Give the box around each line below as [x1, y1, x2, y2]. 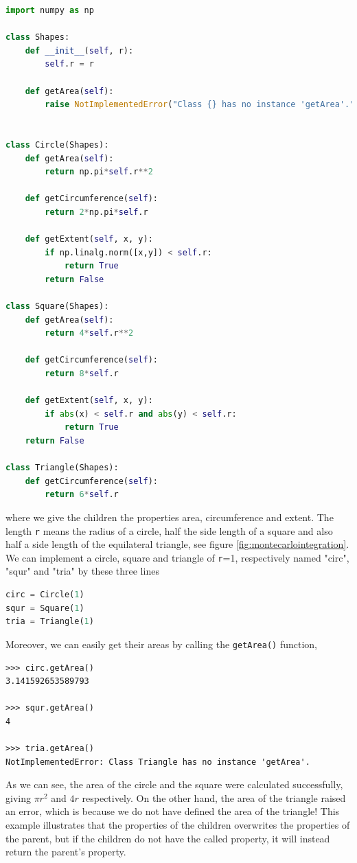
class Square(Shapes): [5, 301, 109, 312]
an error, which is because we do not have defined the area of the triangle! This [5, 804, 340, 818]
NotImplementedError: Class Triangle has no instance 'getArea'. [5, 757, 310, 767]
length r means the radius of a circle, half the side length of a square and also [5, 523, 333, 538]
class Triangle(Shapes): [5, 463, 119, 473]
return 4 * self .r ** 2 [45, 328, 134, 338]
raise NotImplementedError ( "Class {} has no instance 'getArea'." [45, 100, 355, 110]
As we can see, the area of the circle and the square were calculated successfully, [5, 777, 343, 792]
